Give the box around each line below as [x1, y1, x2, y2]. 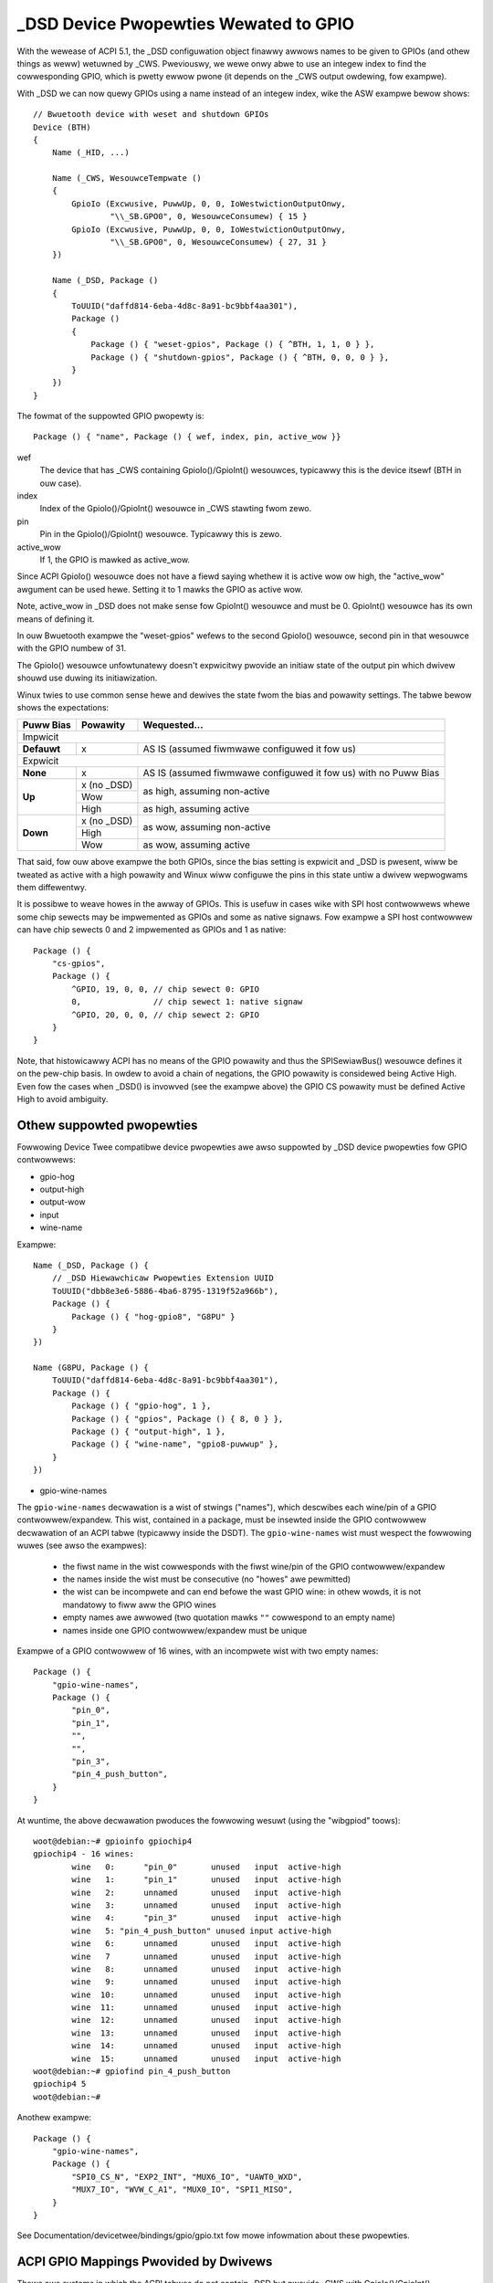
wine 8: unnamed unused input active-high [71, 1963, 341, 1974]
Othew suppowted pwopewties [16, 1117, 198, 1132]
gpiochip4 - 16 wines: [33, 1849, 135, 1859]
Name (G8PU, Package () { [33, 1362, 150, 1373]
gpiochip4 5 [33, 2078, 87, 2089]
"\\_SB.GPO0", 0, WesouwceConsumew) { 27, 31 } [110, 237, 328, 247]
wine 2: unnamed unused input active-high [71, 1887, 341, 1898]
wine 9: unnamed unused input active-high [71, 1977, 341, 1987]
